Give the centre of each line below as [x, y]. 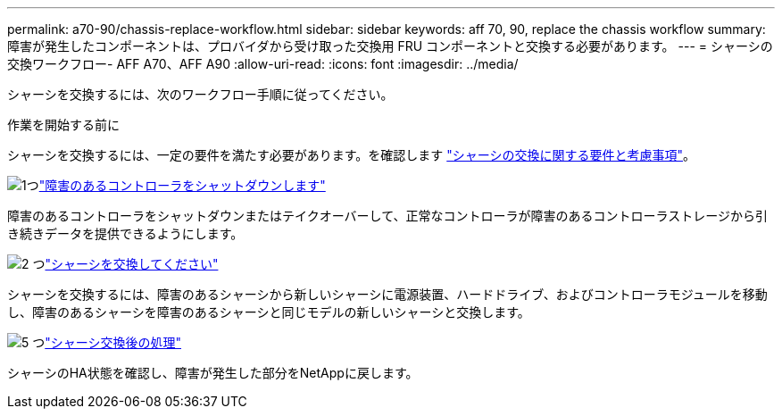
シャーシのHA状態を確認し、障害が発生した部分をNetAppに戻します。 [213, 373]
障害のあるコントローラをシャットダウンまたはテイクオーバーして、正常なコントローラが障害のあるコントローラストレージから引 [387, 216]
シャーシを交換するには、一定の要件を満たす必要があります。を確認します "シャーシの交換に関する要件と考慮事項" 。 [352, 155]
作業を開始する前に [63, 125]
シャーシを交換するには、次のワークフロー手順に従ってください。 [200, 94]
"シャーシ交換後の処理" [113, 342]
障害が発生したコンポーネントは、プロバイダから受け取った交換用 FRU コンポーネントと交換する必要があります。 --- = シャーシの [390, 46]
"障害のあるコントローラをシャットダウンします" [182, 185]
